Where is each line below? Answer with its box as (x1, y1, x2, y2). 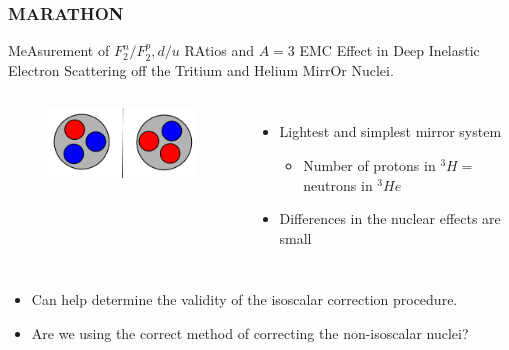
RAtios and (184, 40, 255, 61)
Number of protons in (303, 155, 436, 175)
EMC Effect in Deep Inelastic (299, 40, 480, 61)
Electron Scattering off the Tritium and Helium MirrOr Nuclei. (8, 59, 394, 80)
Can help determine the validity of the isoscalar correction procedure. (31, 289, 458, 310)
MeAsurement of (8, 40, 110, 61)
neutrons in (303, 174, 373, 195)
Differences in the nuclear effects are (279, 208, 501, 229)
